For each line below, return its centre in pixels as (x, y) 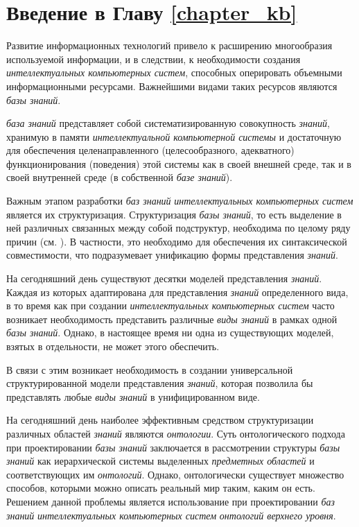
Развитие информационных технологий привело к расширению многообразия (169, 45)
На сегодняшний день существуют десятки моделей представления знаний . (164, 278)
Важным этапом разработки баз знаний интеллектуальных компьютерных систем (180, 201)
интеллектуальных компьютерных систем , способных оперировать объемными (174, 72)
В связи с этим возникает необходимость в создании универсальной (150, 369)
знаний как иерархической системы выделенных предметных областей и (160, 461)
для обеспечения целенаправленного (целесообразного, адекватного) (150, 150)
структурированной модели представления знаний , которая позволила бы (160, 383)
